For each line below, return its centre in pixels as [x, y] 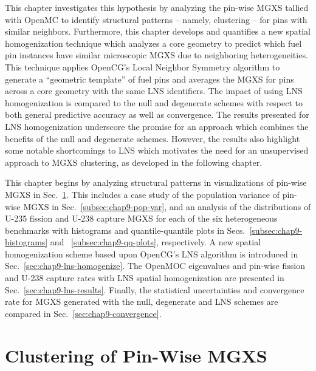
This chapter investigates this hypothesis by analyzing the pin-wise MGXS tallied [157, 7]
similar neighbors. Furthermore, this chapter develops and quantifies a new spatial [158, 31]
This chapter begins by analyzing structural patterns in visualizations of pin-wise [156, 182]
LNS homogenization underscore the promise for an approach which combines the [157, 126]
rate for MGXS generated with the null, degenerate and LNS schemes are [142, 301]
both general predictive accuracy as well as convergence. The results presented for [157, 114]
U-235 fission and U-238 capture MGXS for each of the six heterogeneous [141, 218]
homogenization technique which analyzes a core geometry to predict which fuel [153, 43]
